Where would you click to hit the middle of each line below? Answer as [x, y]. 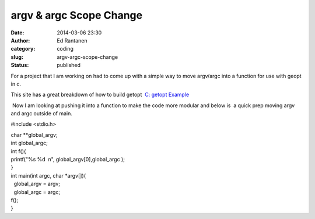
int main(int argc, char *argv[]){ [48, 175]
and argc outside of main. [41, 114]
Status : [20, 65]
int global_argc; [29, 143]
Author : [20, 40]
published [69, 65]
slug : [17, 57]
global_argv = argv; [37, 184]
